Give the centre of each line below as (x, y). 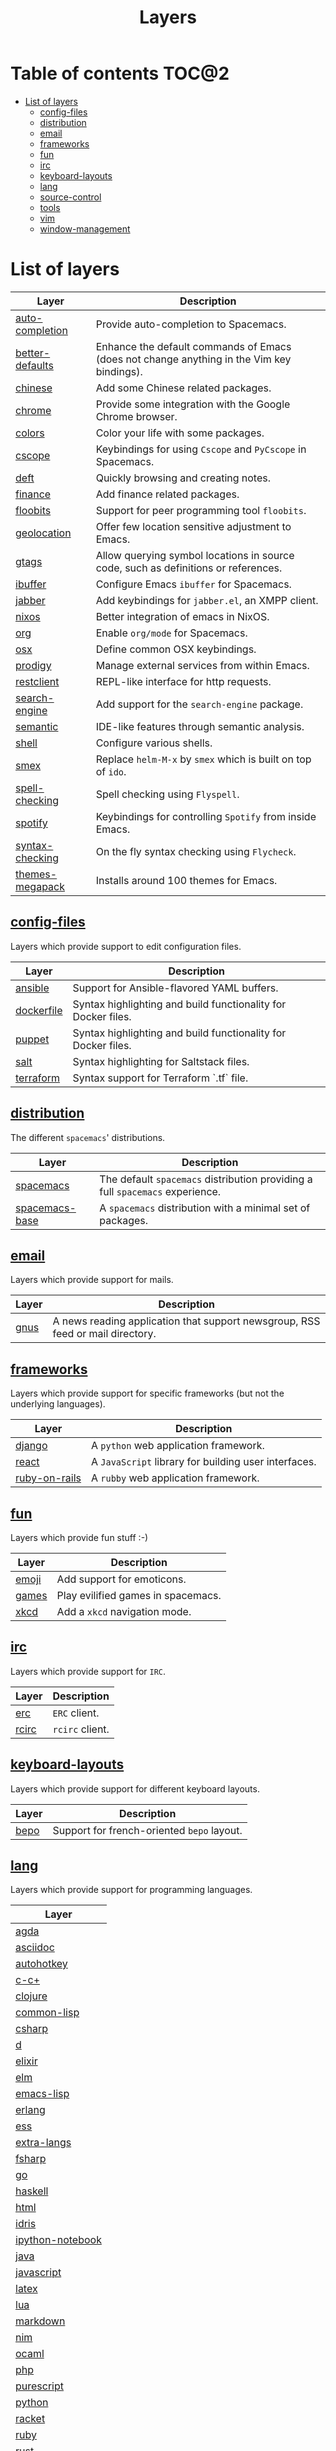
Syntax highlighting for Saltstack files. (161, 1061)
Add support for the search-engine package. (199, 704)
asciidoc (35, 1948)
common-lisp (47, 2013)
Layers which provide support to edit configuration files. (126, 946)
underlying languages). (58, 1404)
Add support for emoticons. (121, 1579)
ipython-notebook (58, 2240)
